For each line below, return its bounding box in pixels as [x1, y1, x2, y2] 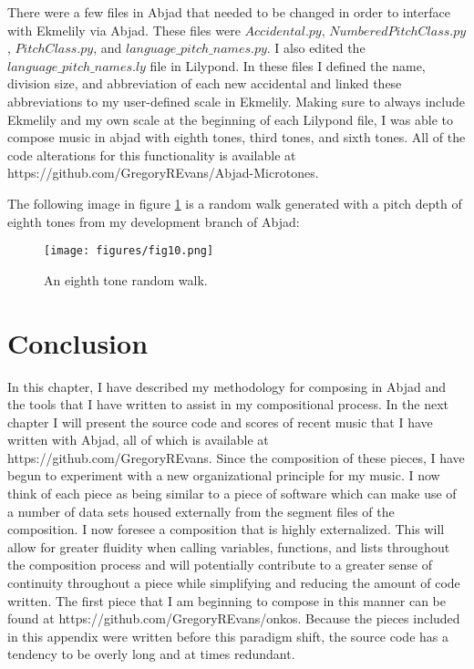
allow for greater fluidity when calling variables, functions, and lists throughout [7, 537, 450, 556]
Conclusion [7, 324, 149, 361]
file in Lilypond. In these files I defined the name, [149, 56, 426, 75]
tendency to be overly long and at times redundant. [7, 644, 295, 664]
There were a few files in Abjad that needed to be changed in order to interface [7, 3, 450, 21]
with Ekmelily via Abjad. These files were [7, 20, 241, 39]
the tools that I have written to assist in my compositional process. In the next [7, 395, 448, 414]
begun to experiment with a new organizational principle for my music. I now [7, 466, 440, 485]
